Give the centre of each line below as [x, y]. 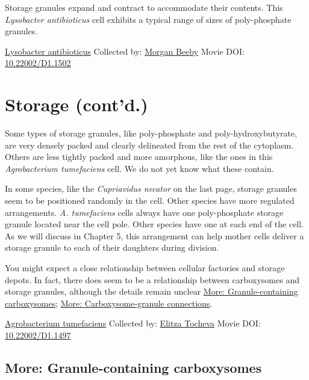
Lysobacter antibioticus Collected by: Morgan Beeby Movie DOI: [125, 51]
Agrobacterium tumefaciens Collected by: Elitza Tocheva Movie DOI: [133, 323]
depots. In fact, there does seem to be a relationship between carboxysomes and [152, 279]
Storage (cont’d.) [76, 104]
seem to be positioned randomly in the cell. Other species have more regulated [150, 201]
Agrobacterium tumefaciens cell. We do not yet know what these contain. [139, 168]
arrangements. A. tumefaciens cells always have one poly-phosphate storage [144, 212]
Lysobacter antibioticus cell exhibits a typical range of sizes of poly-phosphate [148, 19]
